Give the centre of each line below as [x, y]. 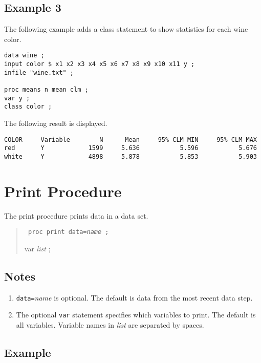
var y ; [17, 98]
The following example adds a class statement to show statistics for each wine [126, 29]
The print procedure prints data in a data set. [76, 215]
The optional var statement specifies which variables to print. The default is [136, 315]
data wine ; [24, 56]
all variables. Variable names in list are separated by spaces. [110, 325]
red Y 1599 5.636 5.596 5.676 [130, 148]
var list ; [37, 248]
